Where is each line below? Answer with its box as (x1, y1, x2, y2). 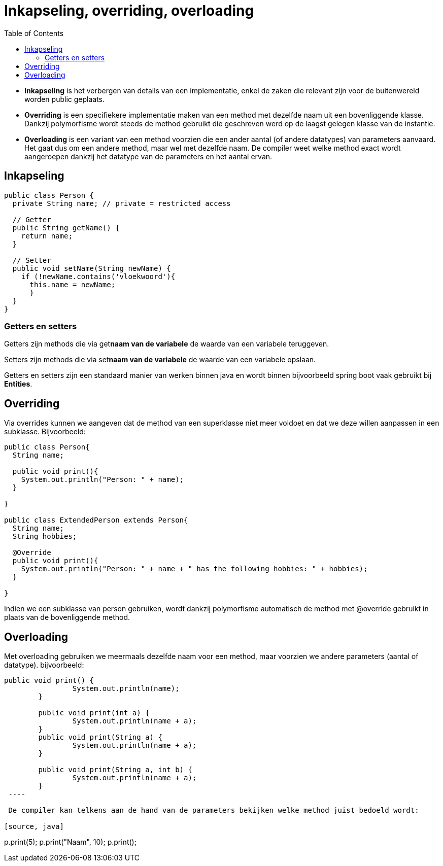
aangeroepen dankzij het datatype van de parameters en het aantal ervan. (24, 152, 272, 161)
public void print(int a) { (38, 709, 150, 717)
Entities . (4, 379, 32, 389)
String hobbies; (12, 532, 77, 541)
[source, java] (4, 822, 64, 831)
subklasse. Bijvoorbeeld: (4, 427, 86, 436)
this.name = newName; (29, 280, 116, 289)
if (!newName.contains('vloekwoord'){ (21, 272, 176, 281)
